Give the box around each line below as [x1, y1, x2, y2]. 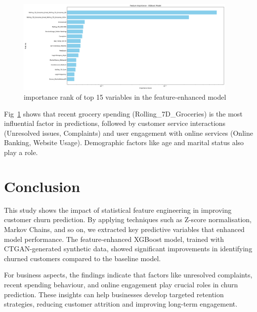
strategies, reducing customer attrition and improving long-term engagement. [4, 299, 238, 309]
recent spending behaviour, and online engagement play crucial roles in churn [4, 279, 238, 289]
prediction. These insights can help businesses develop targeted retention [4, 289, 224, 299]
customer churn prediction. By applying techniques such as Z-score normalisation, [4, 214, 252, 225]
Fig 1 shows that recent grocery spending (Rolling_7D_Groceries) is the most [4, 108, 243, 118]
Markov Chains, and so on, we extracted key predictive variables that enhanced [4, 224, 245, 234]
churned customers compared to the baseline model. [4, 253, 161, 263]
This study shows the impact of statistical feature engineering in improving [4, 204, 232, 215]
